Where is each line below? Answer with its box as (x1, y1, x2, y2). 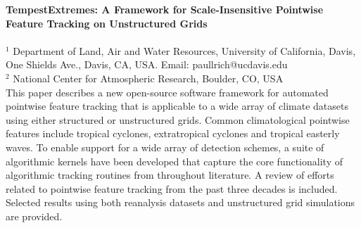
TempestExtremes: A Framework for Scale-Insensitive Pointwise (6, 2, 324, 16)
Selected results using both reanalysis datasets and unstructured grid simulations (6, 195, 355, 210)
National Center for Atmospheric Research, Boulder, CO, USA (13, 70, 284, 85)
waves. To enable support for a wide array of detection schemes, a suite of (6, 139, 324, 154)
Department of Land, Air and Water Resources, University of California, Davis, (13, 43, 356, 58)
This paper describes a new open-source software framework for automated (6, 84, 329, 99)
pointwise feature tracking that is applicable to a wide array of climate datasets (6, 99, 348, 113)
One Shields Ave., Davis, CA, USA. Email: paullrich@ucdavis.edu (6, 57, 288, 72)
